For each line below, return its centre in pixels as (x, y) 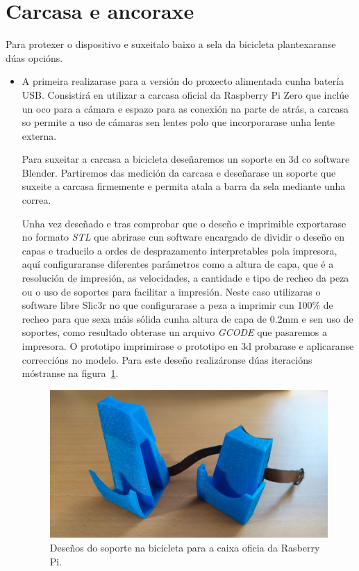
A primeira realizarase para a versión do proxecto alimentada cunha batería (183, 81)
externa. (39, 135)
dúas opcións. (34, 57)
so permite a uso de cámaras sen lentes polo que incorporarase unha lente (178, 122)
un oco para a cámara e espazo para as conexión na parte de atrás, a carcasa (185, 108)
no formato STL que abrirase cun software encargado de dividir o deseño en (183, 237)
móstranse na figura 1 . (70, 373)
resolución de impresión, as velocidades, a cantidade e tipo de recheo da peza (185, 278)
